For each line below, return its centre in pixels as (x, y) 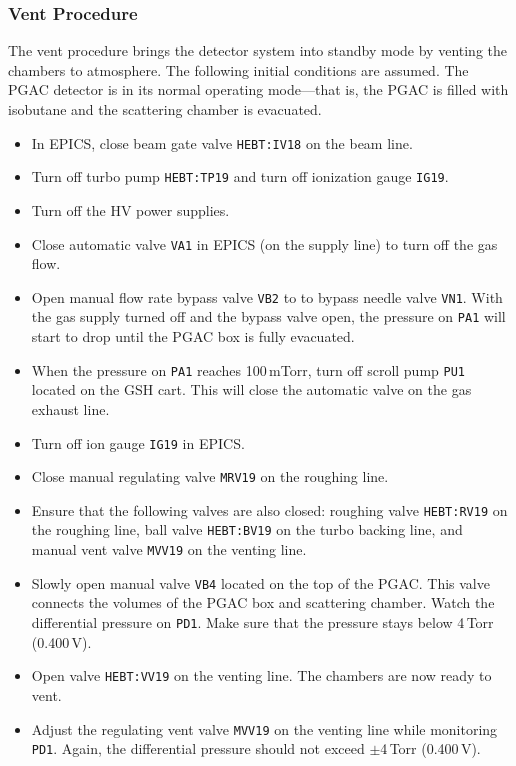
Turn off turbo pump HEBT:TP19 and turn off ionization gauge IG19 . (240, 176)
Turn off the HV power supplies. (130, 209)
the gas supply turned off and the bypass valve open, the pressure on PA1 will (268, 316)
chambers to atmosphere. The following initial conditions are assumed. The (238, 69)
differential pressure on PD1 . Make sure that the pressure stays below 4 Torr (262, 622)
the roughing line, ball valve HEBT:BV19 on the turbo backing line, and (247, 529)
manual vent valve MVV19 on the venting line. (169, 549)
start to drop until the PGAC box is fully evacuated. (193, 336)
